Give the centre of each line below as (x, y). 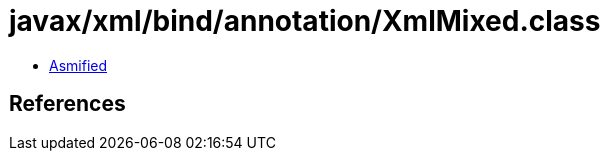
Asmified (78, 65)
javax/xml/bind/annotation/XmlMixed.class (305, 21)
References (67, 104)
